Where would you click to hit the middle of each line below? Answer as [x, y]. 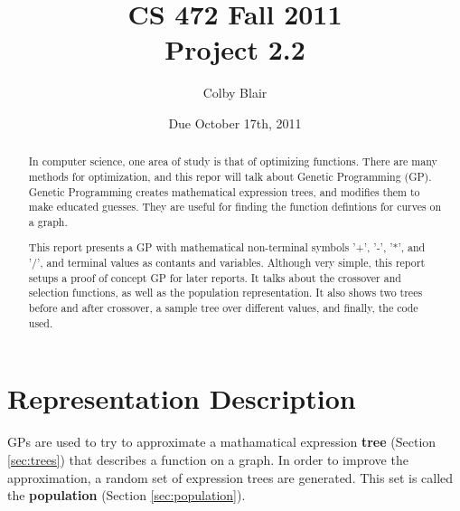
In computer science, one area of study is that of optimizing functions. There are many [233, 161]
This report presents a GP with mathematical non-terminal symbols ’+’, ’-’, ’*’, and [227, 247]
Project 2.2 [235, 49]
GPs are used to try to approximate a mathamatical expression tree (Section [222, 442]
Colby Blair [235, 93]
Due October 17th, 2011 [235, 123]
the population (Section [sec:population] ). [127, 495]
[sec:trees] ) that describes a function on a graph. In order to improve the [208, 459]
